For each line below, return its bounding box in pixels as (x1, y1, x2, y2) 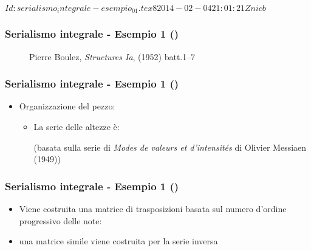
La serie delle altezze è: (33, 120, 120, 133)
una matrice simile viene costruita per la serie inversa (19, 235, 218, 247)
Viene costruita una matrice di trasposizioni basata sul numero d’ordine (19, 202, 287, 215)
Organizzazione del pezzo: (19, 100, 115, 112)
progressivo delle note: (19, 214, 102, 227)
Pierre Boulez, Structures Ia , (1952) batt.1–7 (29, 50, 196, 63)
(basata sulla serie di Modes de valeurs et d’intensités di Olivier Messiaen (33, 140, 307, 153)
